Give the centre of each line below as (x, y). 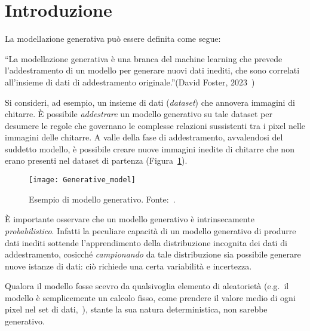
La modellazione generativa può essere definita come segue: (113, 39)
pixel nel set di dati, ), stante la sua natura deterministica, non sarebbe (136, 309)
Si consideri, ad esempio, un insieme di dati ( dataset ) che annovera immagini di (150, 102)
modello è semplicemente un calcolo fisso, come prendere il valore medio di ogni (150, 297)
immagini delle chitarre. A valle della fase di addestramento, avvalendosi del (144, 137)
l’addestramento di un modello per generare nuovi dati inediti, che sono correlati (152, 70)
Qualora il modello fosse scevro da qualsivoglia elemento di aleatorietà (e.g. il (147, 286)
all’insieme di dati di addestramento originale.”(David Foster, (116, 82)
